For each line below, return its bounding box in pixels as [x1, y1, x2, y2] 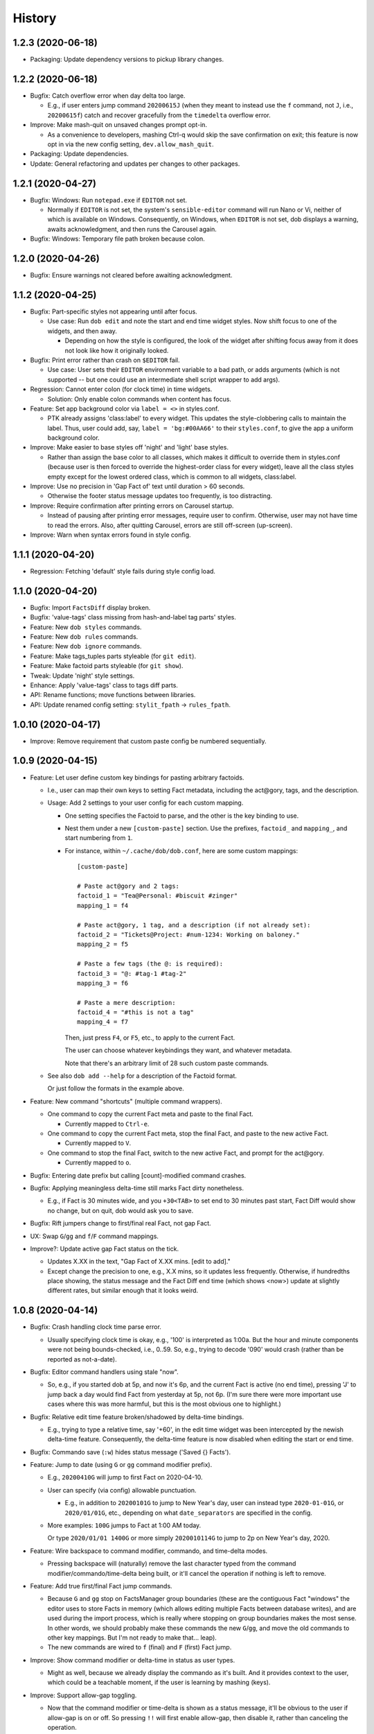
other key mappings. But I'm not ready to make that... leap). [47, 1633, 217, 1642]
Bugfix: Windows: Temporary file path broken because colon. [30, 234, 206, 243]
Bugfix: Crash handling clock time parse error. [30, 1323, 162, 1331]
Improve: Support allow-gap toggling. [30, 1691, 137, 1699]
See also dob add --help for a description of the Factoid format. [47, 1072, 237, 1080]
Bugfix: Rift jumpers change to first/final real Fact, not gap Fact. [30, 1219, 211, 1228]
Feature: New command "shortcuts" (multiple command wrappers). [30, 1097, 222, 1106]
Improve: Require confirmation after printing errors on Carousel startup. [30, 501, 234, 510]
